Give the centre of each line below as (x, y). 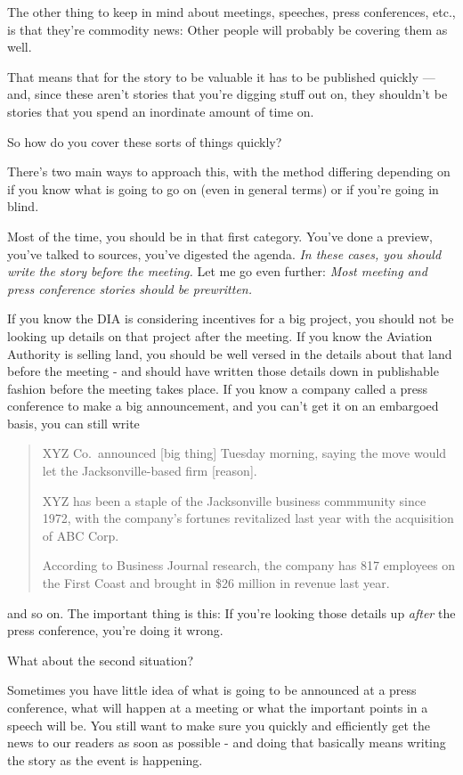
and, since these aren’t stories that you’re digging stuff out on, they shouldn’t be (227, 94)
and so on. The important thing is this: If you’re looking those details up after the (231, 612)
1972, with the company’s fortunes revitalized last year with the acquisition (248, 518)
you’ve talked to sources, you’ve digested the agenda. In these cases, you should (224, 253)
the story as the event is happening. (105, 759)
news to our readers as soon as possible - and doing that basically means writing (227, 742)
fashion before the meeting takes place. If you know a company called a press (218, 388)
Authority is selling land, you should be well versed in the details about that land (230, 353)
